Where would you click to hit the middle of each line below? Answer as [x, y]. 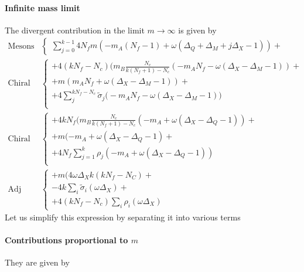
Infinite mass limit [42, 7]
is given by [197, 30]
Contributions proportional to [66, 240]
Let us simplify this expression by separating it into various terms [123, 217]
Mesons [21, 46]
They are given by [37, 262]
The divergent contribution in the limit [75, 30]
